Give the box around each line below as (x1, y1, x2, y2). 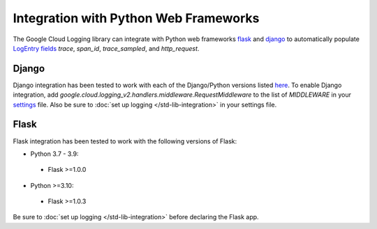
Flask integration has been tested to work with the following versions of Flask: (13, 136, 237, 145)
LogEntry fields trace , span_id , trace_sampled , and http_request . (13, 44, 200, 52)
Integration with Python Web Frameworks (13, 10, 260, 26)
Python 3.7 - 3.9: (30, 150, 79, 158)
